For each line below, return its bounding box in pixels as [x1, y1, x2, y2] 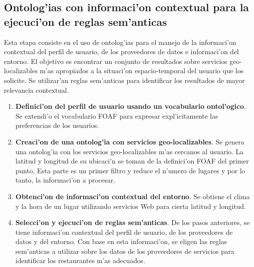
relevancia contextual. [4, 84, 69, 95]
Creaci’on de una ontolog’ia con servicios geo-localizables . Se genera [15, 136, 245, 146]
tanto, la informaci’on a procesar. [15, 175, 115, 185]
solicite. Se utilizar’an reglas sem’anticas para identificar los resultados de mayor [4, 75, 245, 85]
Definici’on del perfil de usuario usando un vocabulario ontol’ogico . [15, 101, 246, 111]
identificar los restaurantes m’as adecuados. [15, 255, 145, 266]
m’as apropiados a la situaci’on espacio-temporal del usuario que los [40, 65, 244, 76]
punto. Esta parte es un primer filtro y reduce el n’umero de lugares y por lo [15, 165, 245, 175]
